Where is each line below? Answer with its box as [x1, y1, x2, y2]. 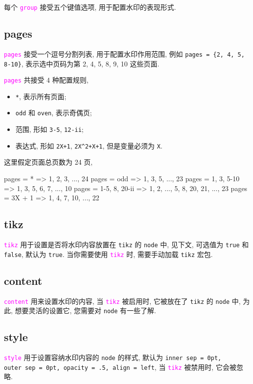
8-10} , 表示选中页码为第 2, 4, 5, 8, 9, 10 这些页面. [4, 58, 160, 68]
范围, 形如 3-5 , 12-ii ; [15, 124, 84, 134]
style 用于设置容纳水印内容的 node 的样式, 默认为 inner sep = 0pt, [4, 352, 222, 363]
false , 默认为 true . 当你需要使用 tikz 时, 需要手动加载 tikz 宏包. [4, 249, 213, 259]
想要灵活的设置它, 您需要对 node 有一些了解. [15, 305, 156, 316]
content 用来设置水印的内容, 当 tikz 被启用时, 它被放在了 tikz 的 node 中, [4, 296, 241, 306]
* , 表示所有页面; [15, 91, 67, 101]
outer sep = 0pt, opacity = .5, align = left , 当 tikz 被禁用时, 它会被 [4, 362, 236, 372]
